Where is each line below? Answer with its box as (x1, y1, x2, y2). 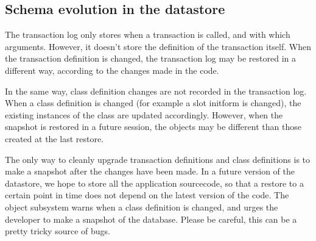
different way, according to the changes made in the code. (5, 63, 219, 76)
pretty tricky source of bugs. (5, 225, 110, 237)
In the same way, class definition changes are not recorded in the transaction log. (5, 84, 307, 97)
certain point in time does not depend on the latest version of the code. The (5, 189, 289, 201)
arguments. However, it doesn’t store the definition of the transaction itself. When (5, 40, 311, 52)
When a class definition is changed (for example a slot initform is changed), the (5, 96, 301, 109)
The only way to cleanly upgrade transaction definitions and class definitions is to (5, 153, 311, 165)
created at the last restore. (5, 132, 104, 145)
